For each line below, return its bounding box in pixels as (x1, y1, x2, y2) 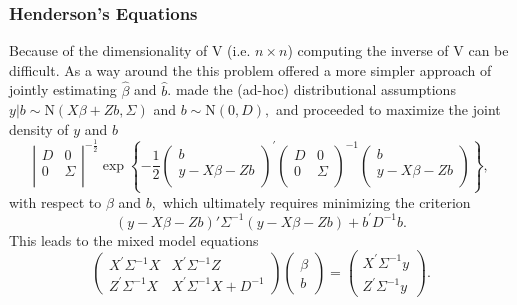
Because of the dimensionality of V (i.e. (9, 40, 251, 61)
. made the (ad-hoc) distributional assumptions (167, 79, 456, 100)
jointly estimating (9, 79, 117, 100)
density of (9, 118, 69, 139)
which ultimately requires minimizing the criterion (162, 191, 471, 212)
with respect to (9, 191, 102, 212)
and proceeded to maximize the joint (275, 99, 501, 120)
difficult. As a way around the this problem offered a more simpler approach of (9, 59, 492, 80)
